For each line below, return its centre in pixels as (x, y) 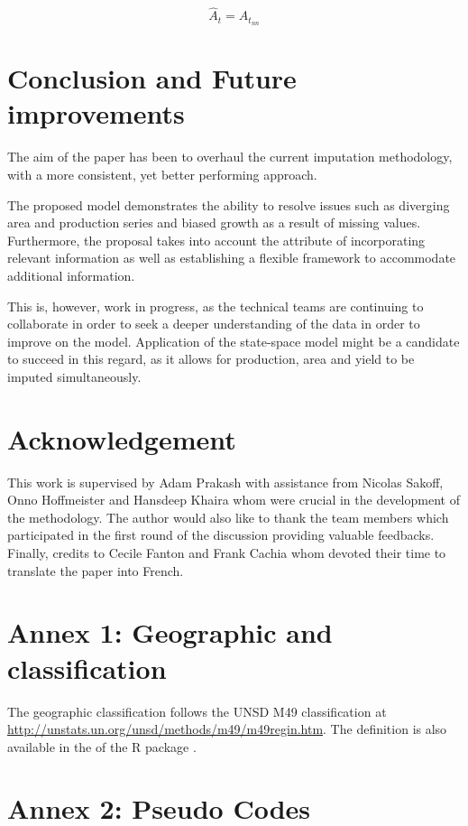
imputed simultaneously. (74, 376)
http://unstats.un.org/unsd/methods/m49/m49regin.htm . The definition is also (227, 729)
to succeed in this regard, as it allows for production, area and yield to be (211, 359)
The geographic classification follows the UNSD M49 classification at (197, 711)
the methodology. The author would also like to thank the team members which (228, 517)
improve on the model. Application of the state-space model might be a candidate (234, 341)
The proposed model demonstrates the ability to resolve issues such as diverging (229, 204)
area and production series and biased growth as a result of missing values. (214, 223)
